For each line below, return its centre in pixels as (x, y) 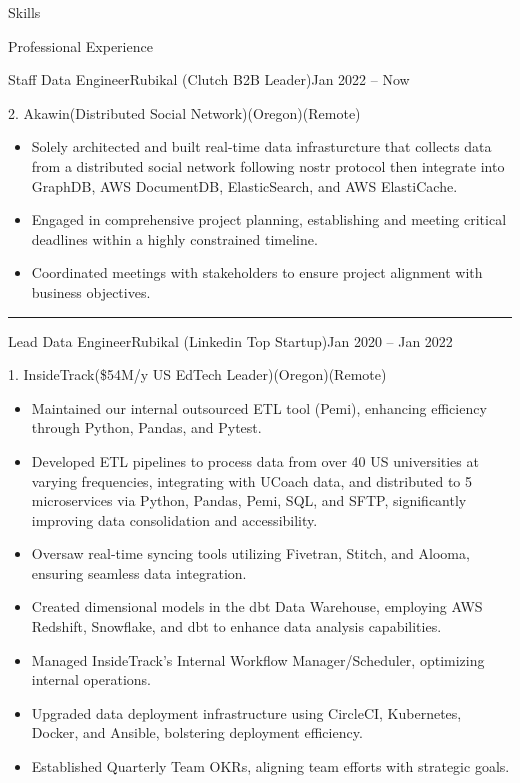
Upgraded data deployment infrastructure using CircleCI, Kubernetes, (246, 712)
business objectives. (91, 291)
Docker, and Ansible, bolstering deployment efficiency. (197, 732)
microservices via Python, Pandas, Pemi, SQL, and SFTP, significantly (249, 500)
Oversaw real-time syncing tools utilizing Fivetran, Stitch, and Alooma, (250, 553)
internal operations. (91, 679)
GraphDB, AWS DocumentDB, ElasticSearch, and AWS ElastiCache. (244, 185)
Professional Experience (80, 45)
